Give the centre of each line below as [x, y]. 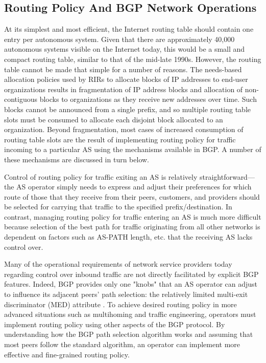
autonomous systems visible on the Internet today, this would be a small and [125, 49]
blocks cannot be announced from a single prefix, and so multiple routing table [127, 109]
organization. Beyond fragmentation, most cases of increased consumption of [124, 129]
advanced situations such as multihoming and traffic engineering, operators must [130, 314]
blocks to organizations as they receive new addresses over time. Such [148, 99]
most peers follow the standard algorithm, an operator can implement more [122, 344]
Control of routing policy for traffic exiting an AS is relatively [101, 176]
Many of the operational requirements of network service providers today [118, 264]
